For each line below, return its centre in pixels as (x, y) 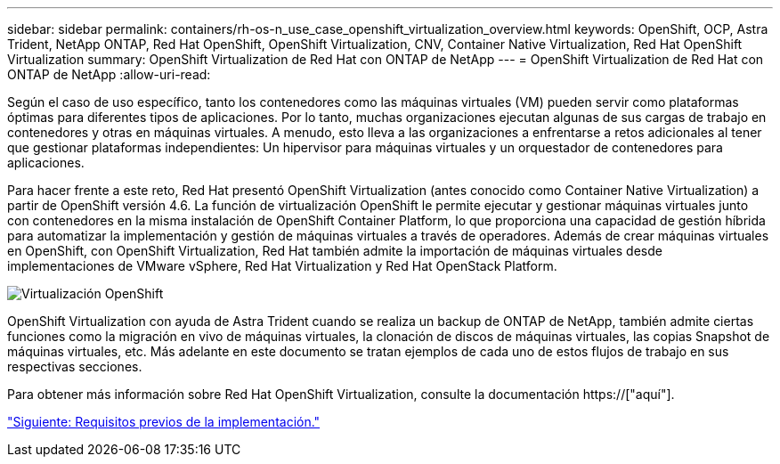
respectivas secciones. (75, 366)
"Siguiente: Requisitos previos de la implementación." (164, 422)
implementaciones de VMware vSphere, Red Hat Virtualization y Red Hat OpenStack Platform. (282, 266)
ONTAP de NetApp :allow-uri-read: (109, 74)
